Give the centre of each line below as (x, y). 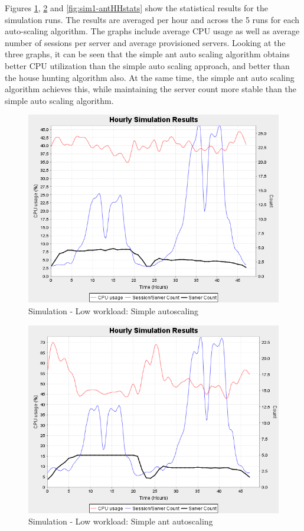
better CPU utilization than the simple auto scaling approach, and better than (147, 65)
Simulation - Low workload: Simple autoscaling (114, 310)
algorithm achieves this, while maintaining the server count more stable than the (151, 89)
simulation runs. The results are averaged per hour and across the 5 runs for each (152, 19)
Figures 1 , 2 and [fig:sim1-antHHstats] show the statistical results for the (136, 8)
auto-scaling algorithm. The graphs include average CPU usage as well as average (152, 31)
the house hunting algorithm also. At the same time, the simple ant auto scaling (150, 77)
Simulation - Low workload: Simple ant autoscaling (121, 521)
